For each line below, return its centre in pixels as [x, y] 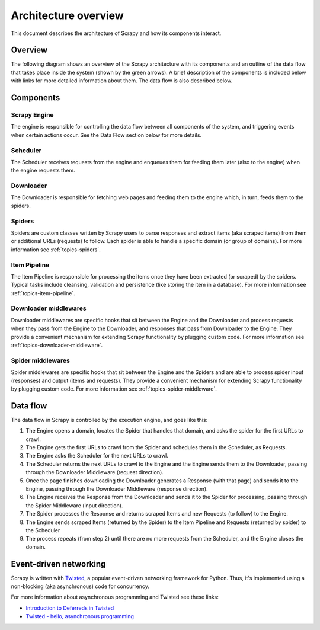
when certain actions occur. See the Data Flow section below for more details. [106, 135]
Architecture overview [67, 15]
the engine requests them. [43, 170]
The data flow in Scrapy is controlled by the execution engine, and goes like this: [109, 420]
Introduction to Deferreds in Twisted [70, 608]
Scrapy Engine [32, 115]
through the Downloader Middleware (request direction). [95, 472]
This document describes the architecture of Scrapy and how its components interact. [116, 33]
